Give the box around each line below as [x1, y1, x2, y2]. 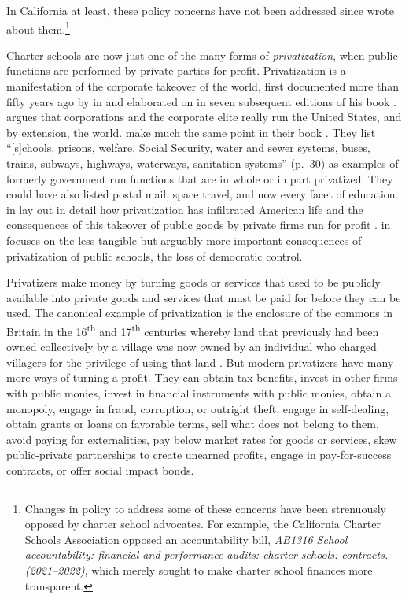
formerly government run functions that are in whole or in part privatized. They [6, 170, 393, 187]
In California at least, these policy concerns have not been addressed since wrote [6, 2, 394, 18]
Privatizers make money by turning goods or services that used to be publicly [6, 274, 381, 290]
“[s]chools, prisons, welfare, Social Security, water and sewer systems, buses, [6, 139, 370, 156]
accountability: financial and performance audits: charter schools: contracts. [24, 546, 389, 563]
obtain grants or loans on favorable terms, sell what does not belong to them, [6, 416, 379, 432]
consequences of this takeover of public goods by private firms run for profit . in [6, 216, 391, 233]
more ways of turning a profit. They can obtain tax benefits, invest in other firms [6, 369, 398, 386]
